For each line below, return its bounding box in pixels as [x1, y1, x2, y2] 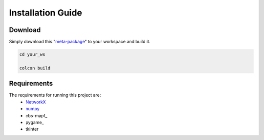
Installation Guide [9, 7, 83, 18]
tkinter [25, 126, 39, 132]
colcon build [19, 65, 51, 70]
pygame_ [25, 119, 44, 125]
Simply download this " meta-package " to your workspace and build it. [9, 39, 151, 45]
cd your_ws [19, 52, 45, 57]
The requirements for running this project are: [9, 92, 101, 98]
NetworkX [25, 99, 46, 105]
